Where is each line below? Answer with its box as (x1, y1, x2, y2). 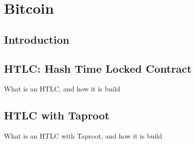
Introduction (4, 31, 70, 47)
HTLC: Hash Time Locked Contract (4, 60, 192, 76)
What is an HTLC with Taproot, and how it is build (4, 131, 163, 141)
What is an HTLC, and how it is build (4, 84, 120, 94)
